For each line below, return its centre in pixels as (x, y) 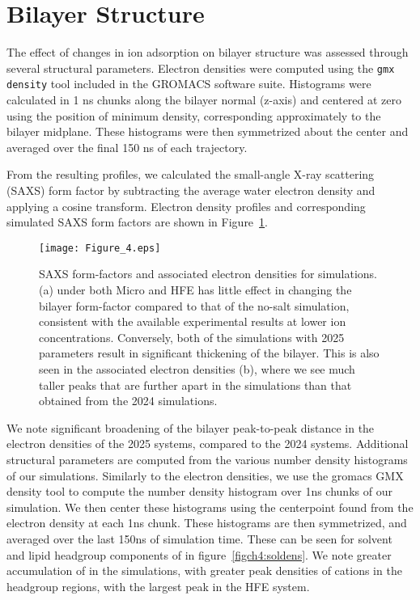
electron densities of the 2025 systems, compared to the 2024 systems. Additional (208, 444)
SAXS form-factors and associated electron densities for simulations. (208, 274)
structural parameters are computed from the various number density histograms (207, 459)
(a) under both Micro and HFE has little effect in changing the (195, 290)
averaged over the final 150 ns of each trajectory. (127, 147)
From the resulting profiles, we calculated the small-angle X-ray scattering (191, 174)
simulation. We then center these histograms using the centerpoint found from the (210, 507)
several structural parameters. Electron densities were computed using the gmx (201, 68)
